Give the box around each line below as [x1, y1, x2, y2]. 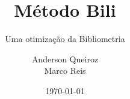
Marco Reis [44, 64, 86, 77]
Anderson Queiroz [31, 52, 99, 65]
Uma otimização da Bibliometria [5, 32, 125, 45]
